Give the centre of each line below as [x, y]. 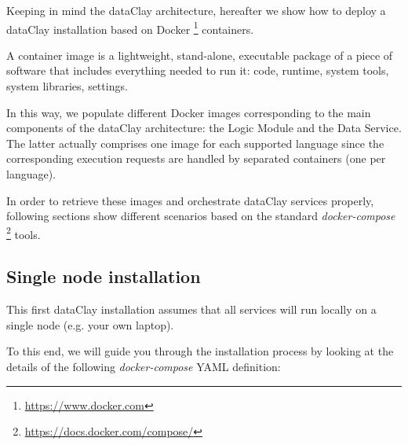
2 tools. [24, 233]
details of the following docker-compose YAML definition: [144, 367]
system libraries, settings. [67, 86]
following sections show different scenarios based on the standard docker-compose [201, 216]
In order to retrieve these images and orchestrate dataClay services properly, [190, 200]
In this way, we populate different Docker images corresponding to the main [189, 112]
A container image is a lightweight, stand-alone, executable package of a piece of [200, 55]
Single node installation [104, 276]
